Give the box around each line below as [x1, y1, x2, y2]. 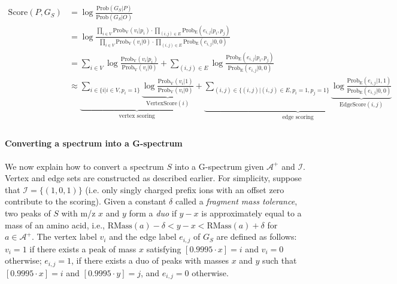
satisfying [146, 242, 181, 255]
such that [262, 254, 297, 267]
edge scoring [282, 114, 314, 121]
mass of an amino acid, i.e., [5, 218, 105, 231]
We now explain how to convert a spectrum [5, 160, 164, 172]
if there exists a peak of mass [29, 242, 137, 255]
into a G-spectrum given [174, 160, 264, 172]
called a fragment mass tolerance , [175, 195, 298, 207]
